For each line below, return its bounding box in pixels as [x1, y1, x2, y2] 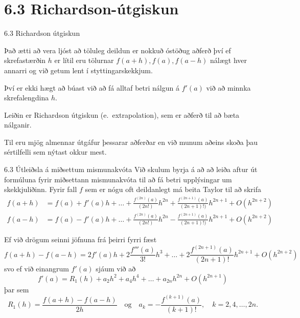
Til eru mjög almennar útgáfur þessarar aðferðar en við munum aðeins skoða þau [4, 136, 258, 147]
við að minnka [206, 82, 251, 93]
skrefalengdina [4, 92, 49, 103]
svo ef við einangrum [4, 263, 69, 274]
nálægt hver [210, 55, 247, 66]
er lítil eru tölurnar [54, 55, 114, 66]
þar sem [4, 284, 29, 294]
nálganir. [4, 119, 32, 130]
